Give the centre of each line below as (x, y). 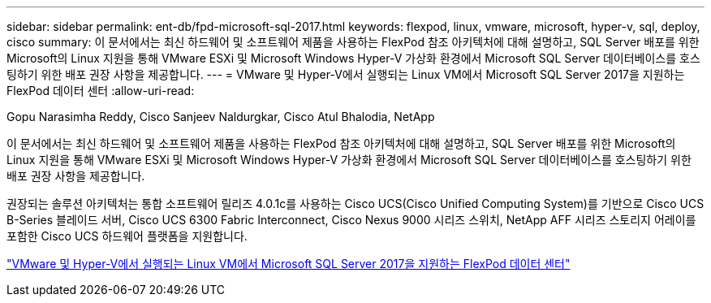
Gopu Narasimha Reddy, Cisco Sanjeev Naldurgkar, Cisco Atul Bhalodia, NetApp (221, 117)
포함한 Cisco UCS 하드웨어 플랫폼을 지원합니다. (127, 236)
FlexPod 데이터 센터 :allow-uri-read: (101, 91)
